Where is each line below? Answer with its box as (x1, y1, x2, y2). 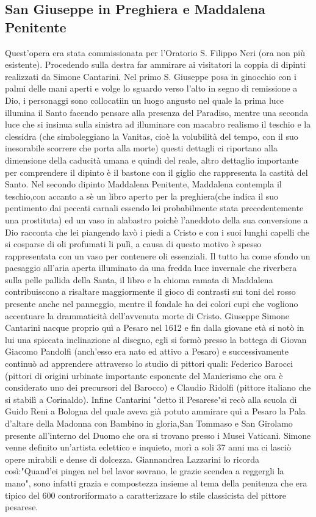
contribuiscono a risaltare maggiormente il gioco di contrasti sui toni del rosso (5, 285, 296, 298)
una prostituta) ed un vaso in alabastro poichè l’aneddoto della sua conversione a (5, 213, 308, 226)
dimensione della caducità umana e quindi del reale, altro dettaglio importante (5, 153, 299, 166)
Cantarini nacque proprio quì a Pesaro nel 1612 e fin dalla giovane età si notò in (5, 321, 304, 334)
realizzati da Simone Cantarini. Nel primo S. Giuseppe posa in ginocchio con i (5, 70, 296, 82)
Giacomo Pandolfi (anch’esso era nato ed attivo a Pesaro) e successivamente (5, 345, 289, 358)
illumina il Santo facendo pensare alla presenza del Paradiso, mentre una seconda (5, 106, 309, 118)
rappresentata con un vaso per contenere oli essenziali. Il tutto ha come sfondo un (5, 249, 311, 262)
